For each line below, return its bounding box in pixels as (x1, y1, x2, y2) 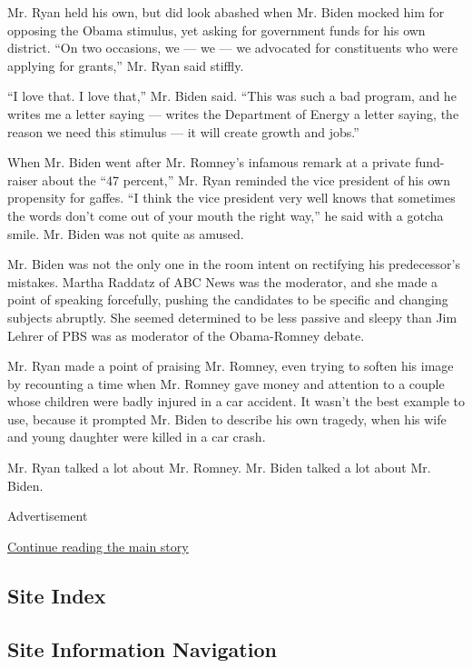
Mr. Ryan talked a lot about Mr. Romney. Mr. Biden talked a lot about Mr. (7, 458, 431, 477)
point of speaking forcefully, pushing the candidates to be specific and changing (7, 290, 448, 309)
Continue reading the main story (7, 536, 189, 555)
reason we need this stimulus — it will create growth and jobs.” (7, 122, 359, 141)
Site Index (7, 581, 106, 609)
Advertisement (7, 506, 88, 525)
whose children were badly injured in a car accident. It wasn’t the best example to (7, 392, 465, 411)
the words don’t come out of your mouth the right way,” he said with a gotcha (7, 205, 444, 224)
